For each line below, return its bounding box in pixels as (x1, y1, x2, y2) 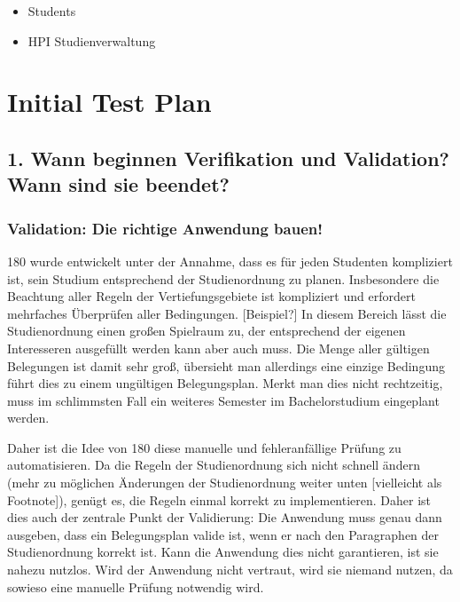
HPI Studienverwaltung (27, 31, 156, 50)
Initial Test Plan (7, 83, 212, 120)
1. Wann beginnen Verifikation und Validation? (7, 144, 449, 171)
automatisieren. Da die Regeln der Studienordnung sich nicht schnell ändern (7, 455, 420, 474)
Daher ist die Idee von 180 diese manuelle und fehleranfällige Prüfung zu (7, 438, 402, 456)
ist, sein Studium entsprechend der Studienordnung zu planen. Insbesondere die (7, 269, 440, 288)
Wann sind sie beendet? (7, 170, 230, 198)
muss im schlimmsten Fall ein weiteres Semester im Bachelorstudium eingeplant (7, 391, 440, 409)
